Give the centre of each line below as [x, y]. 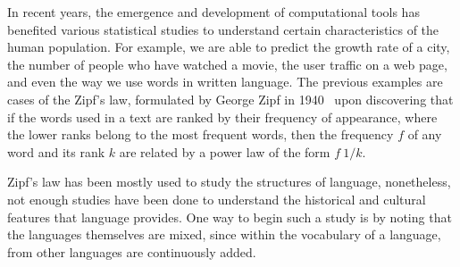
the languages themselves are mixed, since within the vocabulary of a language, [224, 234]
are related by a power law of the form [225, 151]
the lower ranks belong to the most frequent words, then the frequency [201, 134]
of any [425, 134]
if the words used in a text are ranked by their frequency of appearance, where [222, 117]
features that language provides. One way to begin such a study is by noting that [230, 217]
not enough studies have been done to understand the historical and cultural [217, 199]
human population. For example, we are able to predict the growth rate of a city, [229, 47]
